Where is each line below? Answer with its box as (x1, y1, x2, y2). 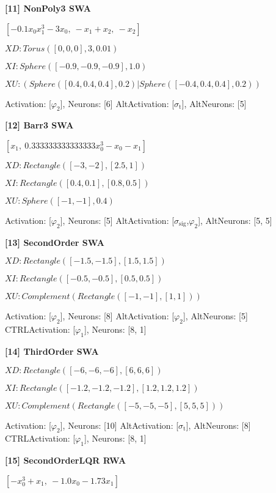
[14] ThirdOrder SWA (5, 344, 99, 357)
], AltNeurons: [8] (186, 418, 251, 431)
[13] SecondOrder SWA (5, 235, 104, 248)
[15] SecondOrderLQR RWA (5, 454, 126, 467)
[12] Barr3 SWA (5, 119, 74, 132)
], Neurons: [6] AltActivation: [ (60, 97, 175, 109)
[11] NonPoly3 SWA (5, 2, 91, 14)
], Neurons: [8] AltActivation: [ (60, 310, 175, 322)
